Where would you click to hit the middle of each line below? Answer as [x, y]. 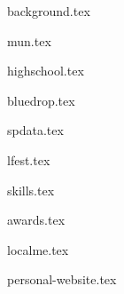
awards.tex [36, 220]
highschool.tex [46, 71]
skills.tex [31, 190]
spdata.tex [35, 130]
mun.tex [29, 40]
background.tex [49, 11]
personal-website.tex [62, 279]
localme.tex [38, 249]
